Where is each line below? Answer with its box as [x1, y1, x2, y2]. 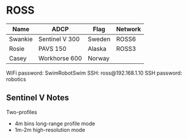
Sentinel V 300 [38, 35, 80, 43]
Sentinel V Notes [6, 93, 70, 103]
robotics [6, 75, 27, 83]
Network [116, 25, 141, 33]
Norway [87, 54, 110, 62]
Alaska [87, 44, 107, 53]
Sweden [87, 35, 111, 43]
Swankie [9, 35, 33, 43]
